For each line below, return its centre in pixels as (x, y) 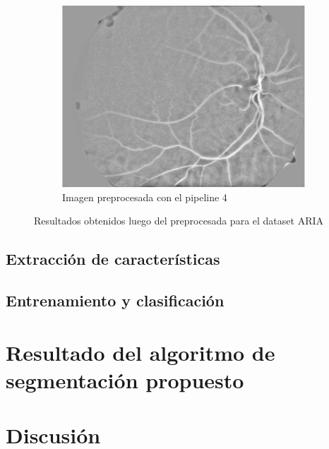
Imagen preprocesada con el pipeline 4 (145, 197)
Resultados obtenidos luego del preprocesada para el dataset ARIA (179, 221)
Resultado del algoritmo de (140, 352)
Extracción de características (113, 259)
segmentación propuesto (125, 379)
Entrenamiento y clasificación (115, 300)
